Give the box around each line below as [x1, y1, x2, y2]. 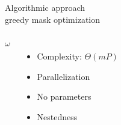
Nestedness [37, 110, 78, 123]
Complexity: [37, 50, 82, 62]
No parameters [37, 90, 92, 103]
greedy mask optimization [5, 13, 101, 25]
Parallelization [37, 70, 90, 82]
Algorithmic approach [5, 1, 85, 13]
